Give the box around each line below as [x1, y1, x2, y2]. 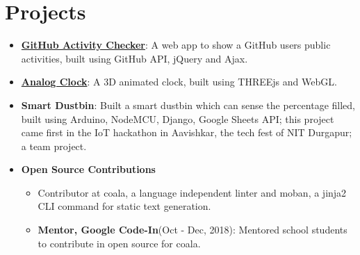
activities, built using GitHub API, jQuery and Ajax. [21, 51, 248, 65]
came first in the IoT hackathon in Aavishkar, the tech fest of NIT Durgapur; [21, 125, 352, 140]
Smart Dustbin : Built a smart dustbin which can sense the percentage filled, [21, 97, 355, 112]
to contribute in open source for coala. [38, 236, 201, 250]
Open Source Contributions [21, 162, 156, 176]
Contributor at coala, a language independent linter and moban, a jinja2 [38, 185, 347, 199]
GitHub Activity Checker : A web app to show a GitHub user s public [21, 38, 331, 52]
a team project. [21, 138, 87, 153]
